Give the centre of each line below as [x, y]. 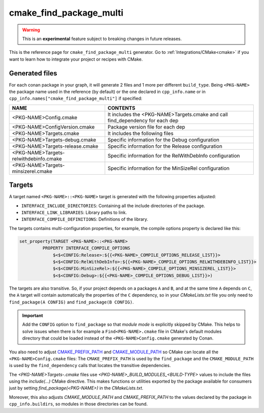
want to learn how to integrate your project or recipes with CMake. [76, 59]
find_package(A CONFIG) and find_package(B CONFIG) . [71, 302]
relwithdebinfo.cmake [37, 159]
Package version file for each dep [146, 127]
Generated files [33, 73]
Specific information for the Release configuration [165, 146]
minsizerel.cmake [32, 171]
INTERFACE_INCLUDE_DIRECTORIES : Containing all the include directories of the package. [113, 206]
